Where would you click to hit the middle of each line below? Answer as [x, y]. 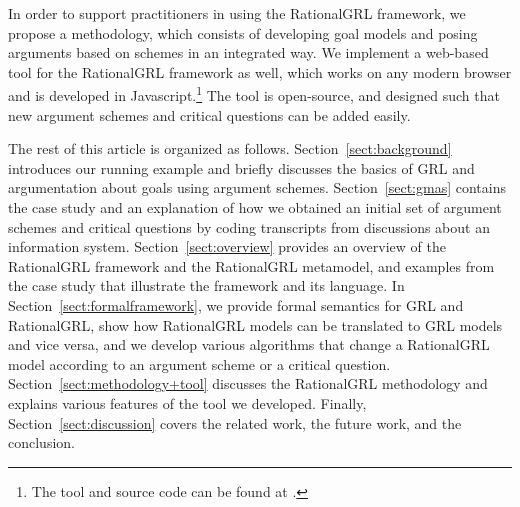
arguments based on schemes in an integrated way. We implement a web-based [248, 52]
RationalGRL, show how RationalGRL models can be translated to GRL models [255, 324]
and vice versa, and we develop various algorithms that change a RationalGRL [249, 344]
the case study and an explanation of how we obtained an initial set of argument [255, 207]
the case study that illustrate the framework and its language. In [206, 285]
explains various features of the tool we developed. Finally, [187, 402]
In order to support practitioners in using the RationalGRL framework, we [237, 13]
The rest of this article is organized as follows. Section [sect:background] [230, 148]
